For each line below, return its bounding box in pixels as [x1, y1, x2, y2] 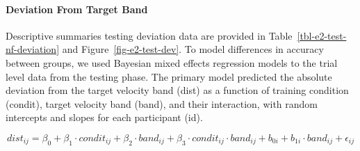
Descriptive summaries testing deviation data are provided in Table [6, 28, 293, 42]
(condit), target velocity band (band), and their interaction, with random [6, 96, 318, 111]
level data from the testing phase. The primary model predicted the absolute [6, 69, 332, 84]
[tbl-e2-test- [297, 28, 347, 42]
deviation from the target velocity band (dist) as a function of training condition [6, 83, 349, 97]
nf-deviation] [6, 42, 60, 56]
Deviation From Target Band [6, 1, 148, 16]
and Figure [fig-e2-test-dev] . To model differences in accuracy [62, 42, 324, 56]
